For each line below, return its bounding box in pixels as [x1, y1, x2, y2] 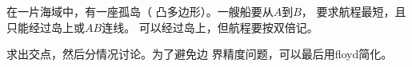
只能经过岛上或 [6, 18, 85, 35]
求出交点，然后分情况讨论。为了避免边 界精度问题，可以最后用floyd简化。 [6, 45, 393, 62]
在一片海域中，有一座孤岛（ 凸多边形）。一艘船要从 [6, 3, 274, 19]
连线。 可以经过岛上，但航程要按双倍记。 [102, 18, 318, 35]
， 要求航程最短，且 [301, 3, 406, 19]
